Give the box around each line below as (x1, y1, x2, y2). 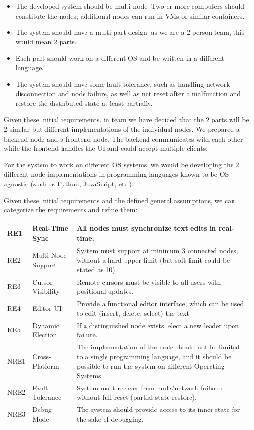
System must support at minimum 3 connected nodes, (77, 245, 238, 255)
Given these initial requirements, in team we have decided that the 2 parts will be (4, 114, 249, 124)
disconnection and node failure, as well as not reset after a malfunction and (15, 88, 241, 99)
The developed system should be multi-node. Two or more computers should (15, 1, 245, 11)
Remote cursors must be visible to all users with (77, 276, 221, 287)
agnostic (4, 178, 28, 188)
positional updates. (77, 286, 134, 296)
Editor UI (32, 303, 62, 313)
